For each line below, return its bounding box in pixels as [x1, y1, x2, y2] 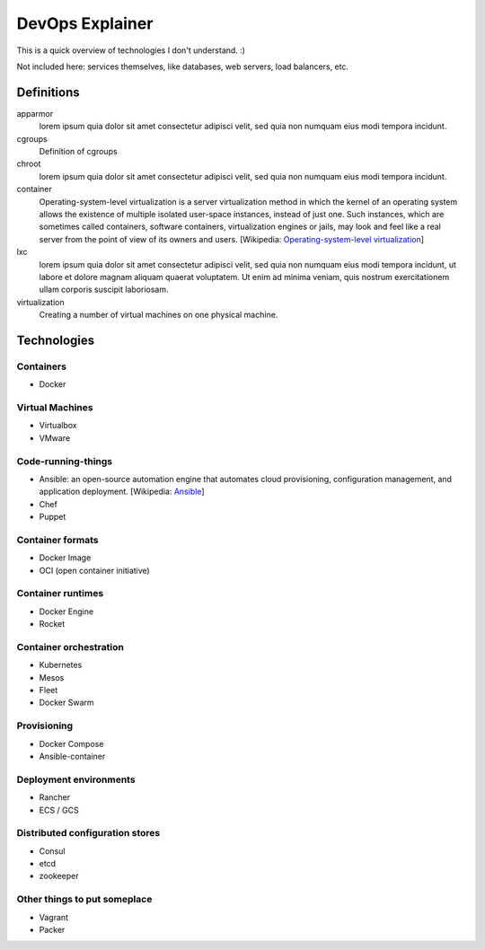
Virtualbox [39, 420, 77, 431]
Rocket [39, 619, 66, 629]
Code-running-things [16, 454, 113, 467]
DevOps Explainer [16, 13, 154, 33]
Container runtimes [16, 587, 104, 600]
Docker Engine [39, 606, 94, 617]
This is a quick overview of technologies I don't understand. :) [16, 45, 246, 56]
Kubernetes [39, 660, 83, 671]
